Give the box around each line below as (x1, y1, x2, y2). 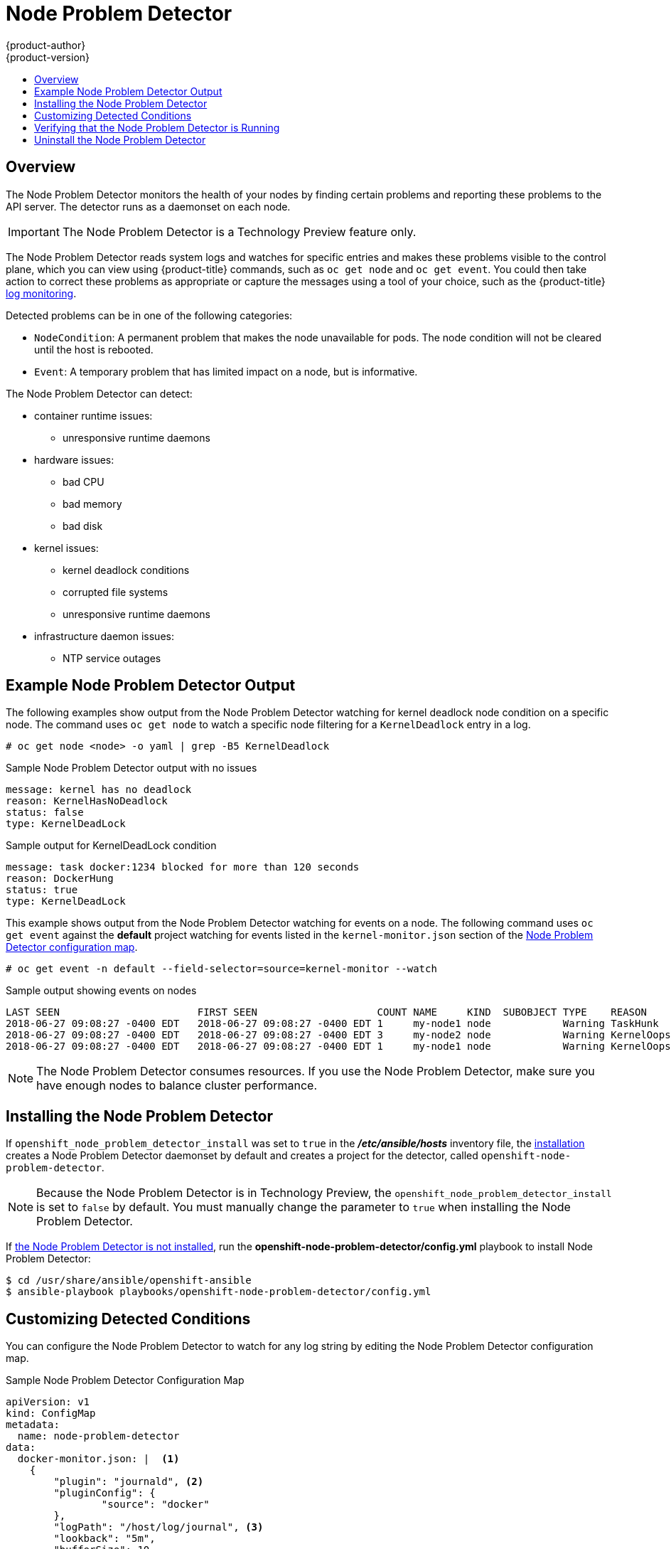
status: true (6, 884, 78, 896)
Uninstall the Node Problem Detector (34, 133, 206, 146)
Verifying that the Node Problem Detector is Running (34, 121, 280, 134)
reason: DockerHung (6, 873, 114, 885)
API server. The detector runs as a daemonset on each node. (6, 200, 291, 213)
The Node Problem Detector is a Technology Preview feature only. (62, 224, 417, 239)
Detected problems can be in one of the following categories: (6, 309, 293, 321)
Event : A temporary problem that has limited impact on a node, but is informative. (34, 365, 418, 378)
